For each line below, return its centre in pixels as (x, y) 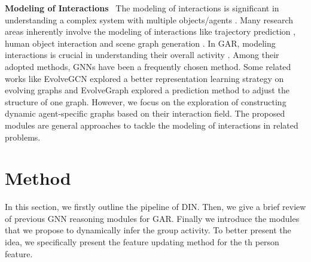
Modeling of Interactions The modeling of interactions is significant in (142, 8)
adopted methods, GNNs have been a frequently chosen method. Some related (148, 66)
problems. (23, 137)
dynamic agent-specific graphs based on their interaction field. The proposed (145, 113)
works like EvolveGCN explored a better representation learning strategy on (144, 78)
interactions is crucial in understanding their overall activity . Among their (142, 55)
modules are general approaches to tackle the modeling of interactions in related (152, 125)
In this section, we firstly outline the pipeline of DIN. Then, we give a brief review (155, 207)
